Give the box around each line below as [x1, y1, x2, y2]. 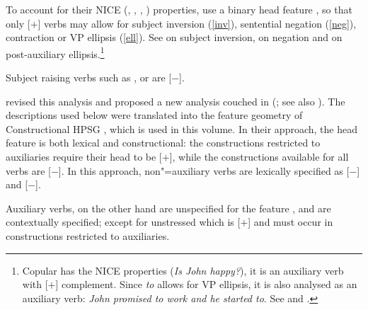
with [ [22, 277, 48, 292]
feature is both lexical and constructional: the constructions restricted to [6, 135, 321, 150]
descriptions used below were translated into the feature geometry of [6, 108, 303, 122]
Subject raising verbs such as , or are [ [6, 70, 172, 85]
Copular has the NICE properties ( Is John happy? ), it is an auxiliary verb [22, 263, 344, 277]
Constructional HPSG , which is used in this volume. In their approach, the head [6, 121, 357, 136]
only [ [6, 16, 30, 30]
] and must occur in [248, 214, 333, 229]
